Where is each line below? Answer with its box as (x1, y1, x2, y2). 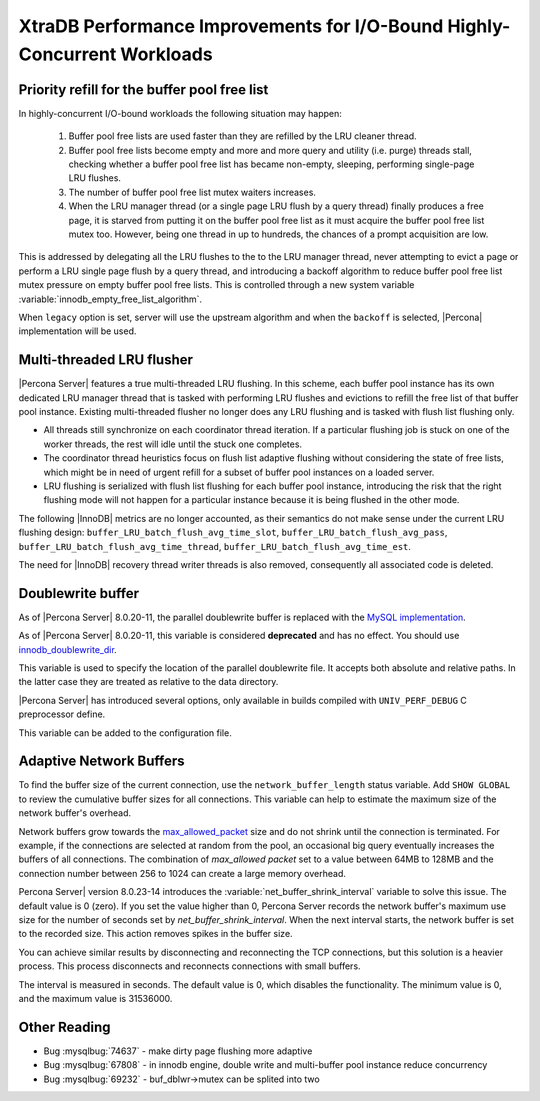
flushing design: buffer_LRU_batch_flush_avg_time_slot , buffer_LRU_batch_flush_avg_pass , (18, 526, 448, 539)
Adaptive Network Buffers (18, 753, 185, 770)
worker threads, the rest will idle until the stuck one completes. (43, 438, 303, 450)
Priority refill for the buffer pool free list (18, 81, 269, 98)
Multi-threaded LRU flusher (18, 351, 194, 369)
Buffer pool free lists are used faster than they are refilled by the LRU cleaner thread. (68, 130, 417, 142)
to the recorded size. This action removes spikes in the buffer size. (18, 928, 294, 940)
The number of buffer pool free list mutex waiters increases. (68, 186, 317, 198)
